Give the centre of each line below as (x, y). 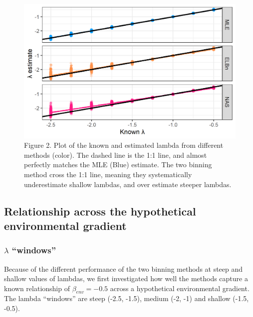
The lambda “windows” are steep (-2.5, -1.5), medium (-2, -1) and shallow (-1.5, (126, 298)
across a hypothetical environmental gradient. (180, 288)
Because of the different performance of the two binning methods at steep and (124, 268)
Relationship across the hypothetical (100, 211)
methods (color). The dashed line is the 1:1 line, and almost (116, 155)
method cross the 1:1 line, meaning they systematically (108, 174)
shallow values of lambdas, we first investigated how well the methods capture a (126, 278)
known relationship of (37, 288)
